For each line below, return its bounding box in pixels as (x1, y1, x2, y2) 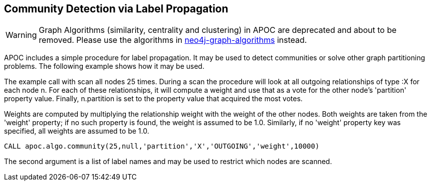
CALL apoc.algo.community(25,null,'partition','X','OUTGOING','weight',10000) (4, 142, 320, 151)
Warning (5, 30, 37, 40)
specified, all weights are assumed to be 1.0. (4, 127, 149, 136)
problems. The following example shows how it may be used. (4, 62, 205, 71)
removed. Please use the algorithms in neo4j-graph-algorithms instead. (38, 35, 307, 45)
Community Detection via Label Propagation (4, 2, 228, 15)
